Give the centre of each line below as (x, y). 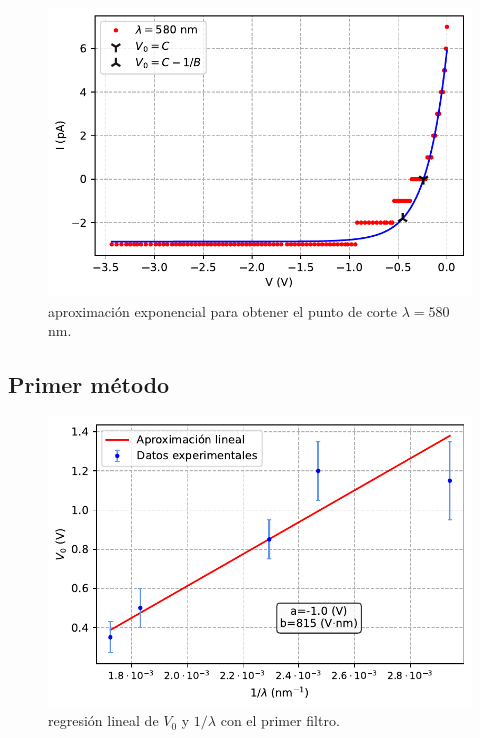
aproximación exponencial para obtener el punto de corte (223, 310)
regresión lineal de (103, 720)
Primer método (89, 384)
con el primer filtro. (280, 720)
